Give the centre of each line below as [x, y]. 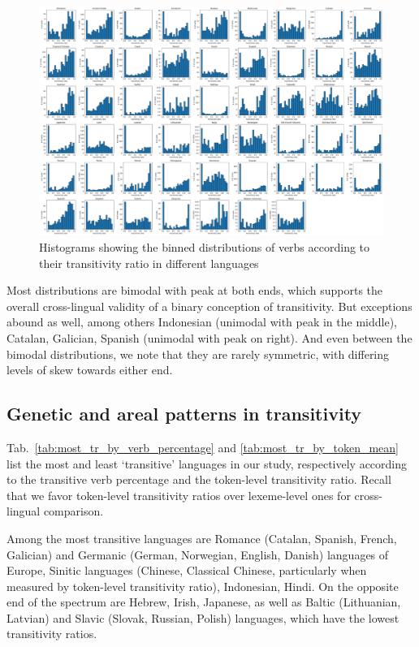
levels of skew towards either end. [90, 370]
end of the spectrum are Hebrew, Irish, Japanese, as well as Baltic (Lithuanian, [204, 602]
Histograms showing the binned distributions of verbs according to [205, 246]
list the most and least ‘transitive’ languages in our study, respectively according [207, 463]
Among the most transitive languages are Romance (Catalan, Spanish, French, [202, 538]
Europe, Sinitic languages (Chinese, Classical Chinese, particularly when [187, 570]
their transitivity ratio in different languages [149, 263]
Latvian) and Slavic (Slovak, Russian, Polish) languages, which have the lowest [203, 617]
